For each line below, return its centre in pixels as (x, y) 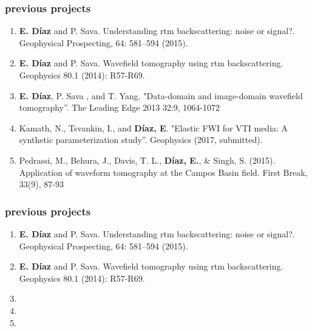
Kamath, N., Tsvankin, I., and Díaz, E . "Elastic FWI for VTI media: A (154, 127)
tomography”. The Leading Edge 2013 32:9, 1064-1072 (119, 107)
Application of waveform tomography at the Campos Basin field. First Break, (163, 172)
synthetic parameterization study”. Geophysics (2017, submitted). (141, 140)
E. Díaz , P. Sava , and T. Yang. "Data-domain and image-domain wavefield (161, 95)
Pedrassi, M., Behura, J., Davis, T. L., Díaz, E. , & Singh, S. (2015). (147, 160)
